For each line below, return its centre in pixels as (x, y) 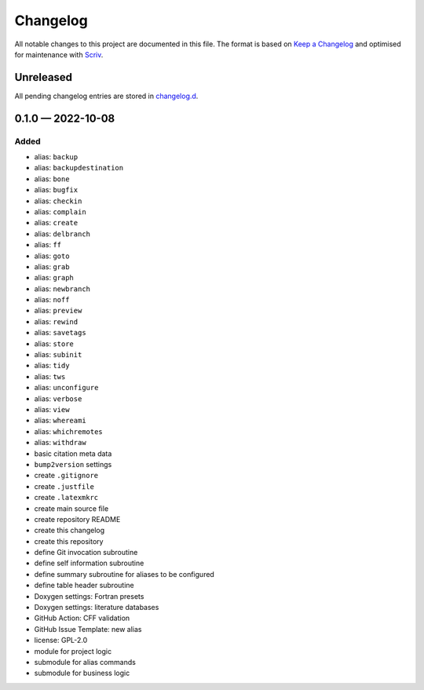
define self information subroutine (89, 563)
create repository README (77, 519)
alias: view (52, 409)
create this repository (69, 541)
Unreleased (44, 77)
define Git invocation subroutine (86, 553)
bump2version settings (73, 464)
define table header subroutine (84, 586)
